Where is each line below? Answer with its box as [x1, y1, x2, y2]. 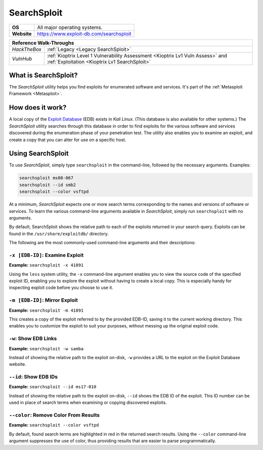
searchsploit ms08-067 [19, 175, 74, 181]
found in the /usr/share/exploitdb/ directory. [9, 231, 109, 236]
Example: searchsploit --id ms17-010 [9, 384, 97, 390]
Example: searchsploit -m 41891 [9, 307, 84, 313]
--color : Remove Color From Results [9, 412, 100, 418]
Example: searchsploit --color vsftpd [9, 422, 99, 428]
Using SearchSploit [9, 149, 69, 158]
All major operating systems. [37, 24, 103, 31]
